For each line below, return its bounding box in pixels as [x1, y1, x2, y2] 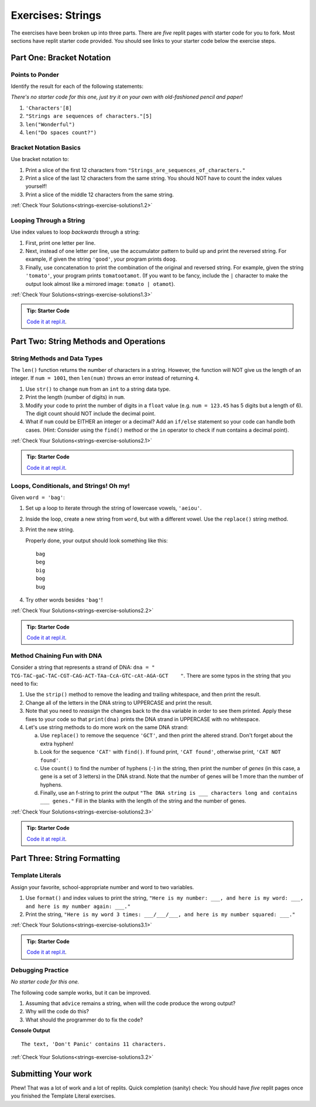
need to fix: [11, 680, 39, 687]
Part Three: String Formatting [11, 853, 121, 863]
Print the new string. [25, 526, 74, 533]
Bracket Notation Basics [11, 143, 81, 152]
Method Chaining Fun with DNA [11, 651, 102, 660]
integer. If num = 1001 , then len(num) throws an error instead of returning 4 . [11, 375, 200, 382]
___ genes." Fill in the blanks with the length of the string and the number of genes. [40, 797, 247, 805]
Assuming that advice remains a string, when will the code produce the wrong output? [25, 1000, 236, 1007]
